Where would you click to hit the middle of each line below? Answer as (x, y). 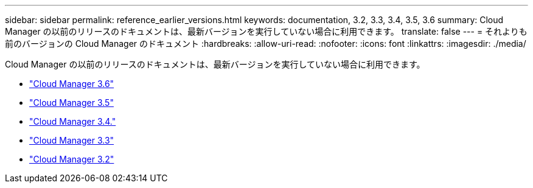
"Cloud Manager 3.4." (73, 121)
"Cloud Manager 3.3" (72, 140)
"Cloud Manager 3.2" (72, 159)
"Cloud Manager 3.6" (72, 84)
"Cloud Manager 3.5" (71, 103)
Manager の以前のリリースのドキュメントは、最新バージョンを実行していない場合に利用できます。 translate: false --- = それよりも (266, 31)
